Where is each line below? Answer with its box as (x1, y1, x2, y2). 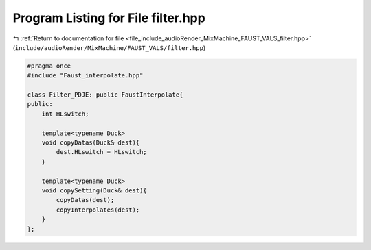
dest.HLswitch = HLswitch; (56, 148, 147, 156)
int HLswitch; (41, 110, 89, 118)
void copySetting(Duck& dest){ (41, 187, 147, 195)
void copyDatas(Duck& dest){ (41, 139, 140, 147)
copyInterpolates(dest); (56, 205, 140, 214)
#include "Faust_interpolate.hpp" (27, 72, 144, 79)
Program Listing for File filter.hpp (12, 10, 205, 25)
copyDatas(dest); (56, 196, 115, 204)
